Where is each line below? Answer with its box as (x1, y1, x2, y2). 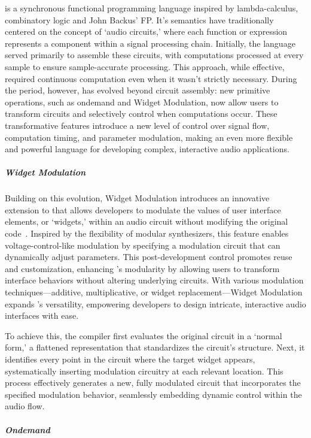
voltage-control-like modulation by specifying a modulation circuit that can (5, 238, 280, 251)
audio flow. (5, 400, 45, 412)
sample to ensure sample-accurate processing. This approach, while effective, (5, 60, 285, 73)
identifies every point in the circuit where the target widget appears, (5, 353, 255, 365)
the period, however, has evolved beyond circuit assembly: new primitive (5, 84, 270, 96)
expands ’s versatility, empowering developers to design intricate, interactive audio (5, 297, 306, 310)
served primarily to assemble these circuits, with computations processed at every (5, 49, 304, 61)
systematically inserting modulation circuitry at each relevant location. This (5, 364, 283, 377)
